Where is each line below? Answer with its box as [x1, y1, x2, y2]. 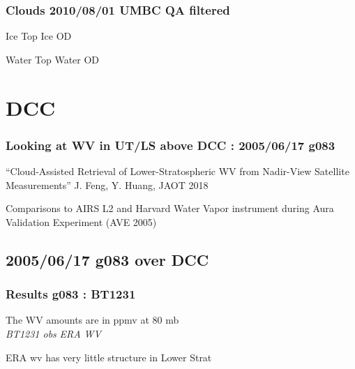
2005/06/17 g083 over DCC [6, 248, 209, 270]
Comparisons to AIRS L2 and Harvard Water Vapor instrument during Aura [6, 201, 334, 216]
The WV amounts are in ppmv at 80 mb [6, 312, 179, 327]
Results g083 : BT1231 [6, 285, 136, 303]
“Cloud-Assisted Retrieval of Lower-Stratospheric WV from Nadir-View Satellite [6, 164, 349, 178]
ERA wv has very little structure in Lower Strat [6, 349, 212, 364]
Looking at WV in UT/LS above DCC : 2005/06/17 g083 [6, 136, 335, 153]
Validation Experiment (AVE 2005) [6, 214, 157, 229]
